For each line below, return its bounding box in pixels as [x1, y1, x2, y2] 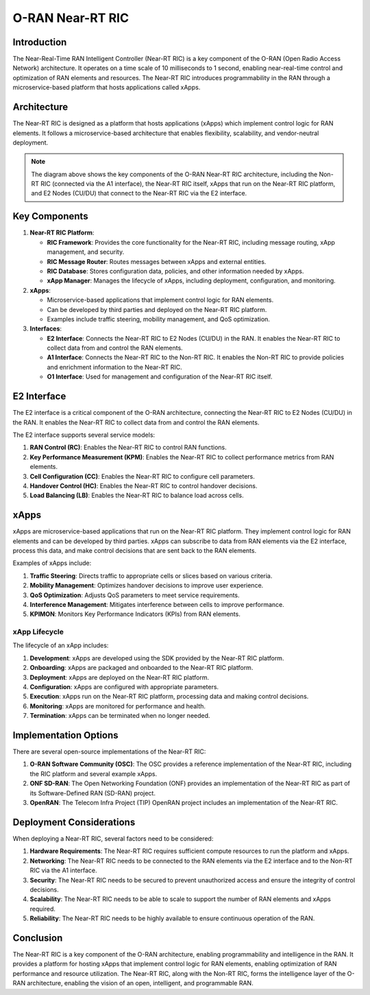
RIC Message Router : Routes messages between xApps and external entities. [47, 257, 267, 265]
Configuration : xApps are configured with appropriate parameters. [29, 683, 219, 691]
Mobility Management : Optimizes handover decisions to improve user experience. [29, 582, 264, 590]
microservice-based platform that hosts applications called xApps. [12, 83, 201, 92]
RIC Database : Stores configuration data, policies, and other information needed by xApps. [47, 267, 304, 275]
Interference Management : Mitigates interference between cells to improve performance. [29, 600, 284, 608]
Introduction [12, 36, 67, 48]
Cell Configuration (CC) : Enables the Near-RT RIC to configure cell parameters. [29, 472, 255, 480]
